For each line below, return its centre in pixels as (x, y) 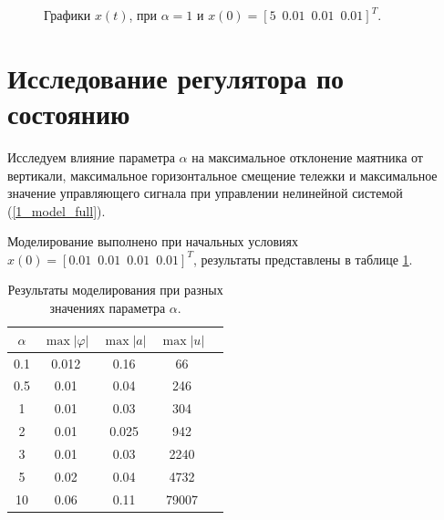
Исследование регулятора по (176, 77)
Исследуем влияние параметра (91, 156)
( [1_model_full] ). (57, 210)
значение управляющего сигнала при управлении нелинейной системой (205, 193)
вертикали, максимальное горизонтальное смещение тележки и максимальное (222, 175)
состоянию (69, 113)
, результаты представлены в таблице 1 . (303, 259)
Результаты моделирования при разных (115, 290)
